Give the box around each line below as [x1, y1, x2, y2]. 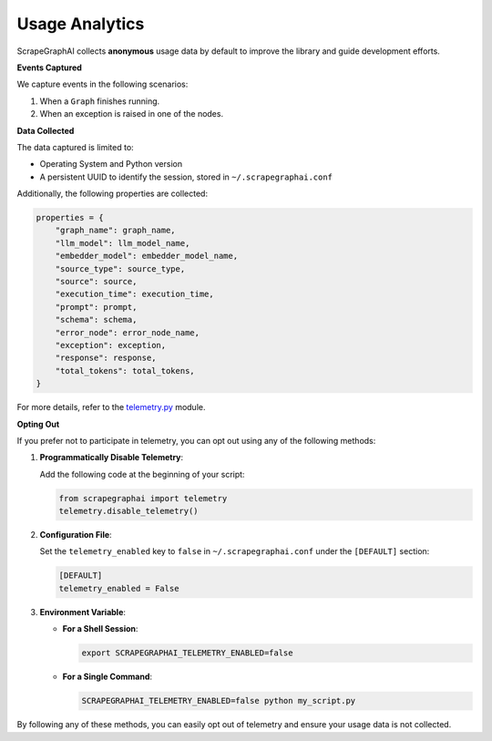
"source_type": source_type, [55, 263, 186, 273]
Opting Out [16, 418, 60, 429]
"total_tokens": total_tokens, [55, 365, 195, 376]
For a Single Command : [62, 671, 153, 683]
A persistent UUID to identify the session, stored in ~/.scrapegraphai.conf [39, 171, 333, 182]
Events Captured [16, 62, 82, 73]
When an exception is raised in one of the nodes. [39, 108, 223, 119]
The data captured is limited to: [16, 141, 134, 152]
